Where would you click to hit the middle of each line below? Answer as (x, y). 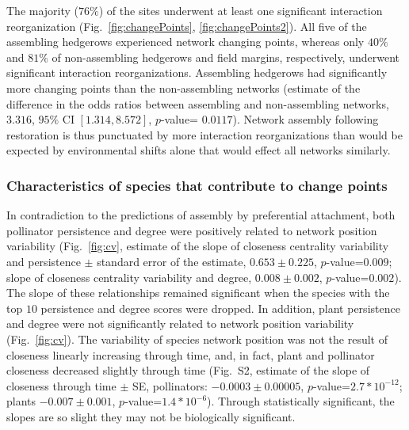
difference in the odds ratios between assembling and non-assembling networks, (198, 103)
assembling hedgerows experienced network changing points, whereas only (185, 42)
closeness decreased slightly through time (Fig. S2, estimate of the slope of (188, 370)
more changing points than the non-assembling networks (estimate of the (183, 88)
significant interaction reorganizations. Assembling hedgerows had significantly (197, 72)
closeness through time (61, 385)
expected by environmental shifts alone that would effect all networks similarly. (199, 150)
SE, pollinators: (170, 385)
